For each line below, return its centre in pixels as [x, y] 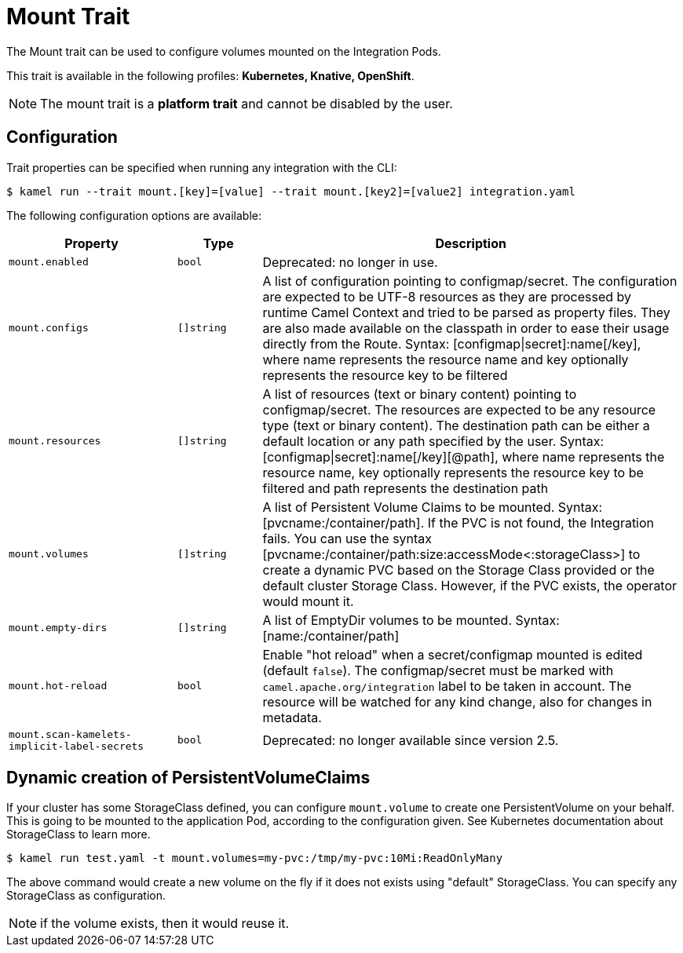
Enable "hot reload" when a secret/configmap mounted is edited [453, 654]
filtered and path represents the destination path [405, 488]
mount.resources [55, 441]
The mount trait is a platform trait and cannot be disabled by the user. [247, 103]
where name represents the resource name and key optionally [446, 359]
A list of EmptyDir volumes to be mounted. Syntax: [411, 620]
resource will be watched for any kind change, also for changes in [457, 701]
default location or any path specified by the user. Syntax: [433, 441]
